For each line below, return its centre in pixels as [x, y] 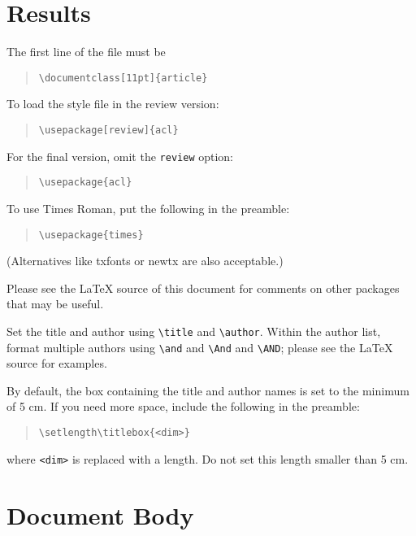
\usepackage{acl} [85, 183]
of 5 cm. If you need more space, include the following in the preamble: [183, 406]
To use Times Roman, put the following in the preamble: [148, 208]
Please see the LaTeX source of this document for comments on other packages [203, 288]
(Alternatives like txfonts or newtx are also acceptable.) [145, 261]
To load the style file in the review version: [113, 104]
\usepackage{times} [91, 235]
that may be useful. [55, 304]
